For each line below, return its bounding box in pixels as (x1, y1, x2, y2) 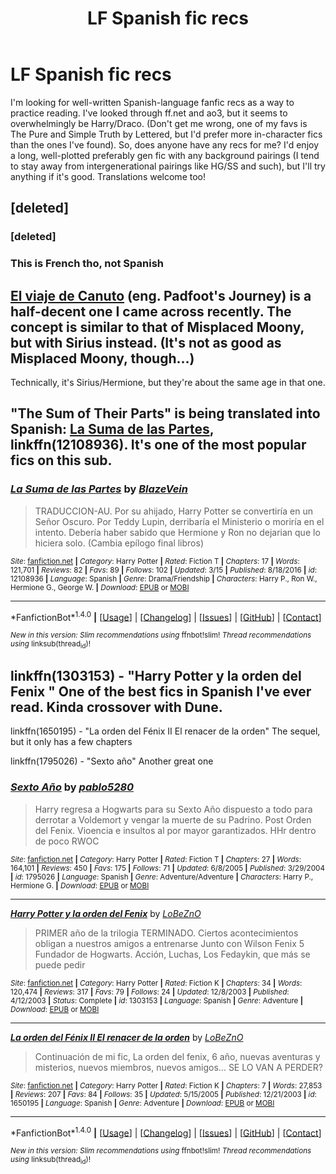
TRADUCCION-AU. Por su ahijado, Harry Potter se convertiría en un (34, 505, 313, 517)
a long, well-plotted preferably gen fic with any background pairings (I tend (10, 149, 320, 161)
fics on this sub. (10, 452, 113, 469)
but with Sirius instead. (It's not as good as (10, 334, 282, 351)
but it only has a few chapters (10, 736, 133, 748)
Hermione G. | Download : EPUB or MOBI (10, 880, 150, 891)
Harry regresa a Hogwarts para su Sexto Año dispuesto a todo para (34, 803, 313, 815)
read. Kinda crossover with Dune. (10, 699, 223, 716)
